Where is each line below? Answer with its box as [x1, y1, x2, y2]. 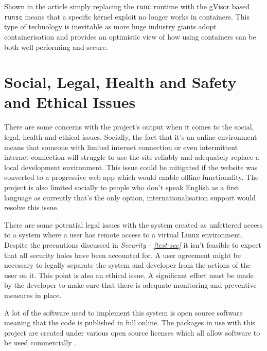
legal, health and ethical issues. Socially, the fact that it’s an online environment [4, 132, 257, 142]
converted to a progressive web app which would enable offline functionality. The [4, 172, 259, 182]
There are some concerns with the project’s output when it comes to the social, [4, 121, 254, 132]
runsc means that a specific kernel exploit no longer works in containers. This [4, 11, 250, 22]
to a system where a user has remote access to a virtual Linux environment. [4, 229, 243, 240]
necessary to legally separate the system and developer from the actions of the [4, 260, 251, 270]
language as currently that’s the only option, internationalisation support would [4, 192, 256, 202]
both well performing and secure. [4, 41, 108, 52]
